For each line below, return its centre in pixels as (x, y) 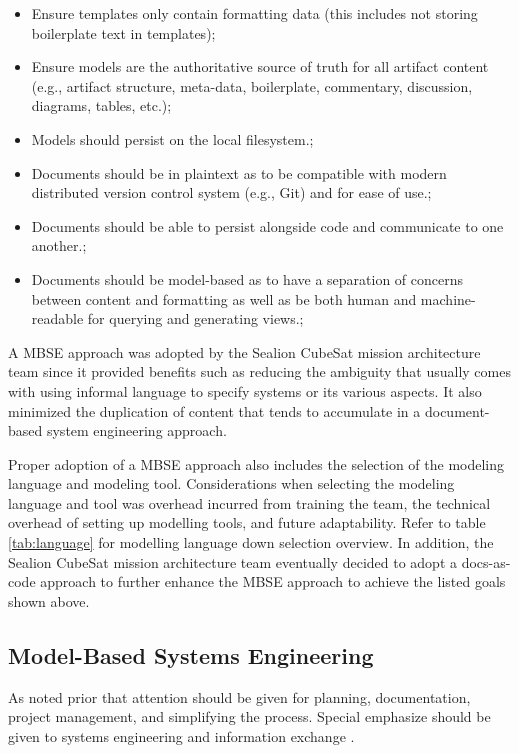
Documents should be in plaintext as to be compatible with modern (239, 172)
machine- (448, 298)
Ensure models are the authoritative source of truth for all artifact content (260, 66)
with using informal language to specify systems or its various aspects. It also (245, 390)
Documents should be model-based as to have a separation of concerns (247, 278)
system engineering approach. (136, 430)
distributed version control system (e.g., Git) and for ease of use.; (231, 192)
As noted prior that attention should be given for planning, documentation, (239, 696)
